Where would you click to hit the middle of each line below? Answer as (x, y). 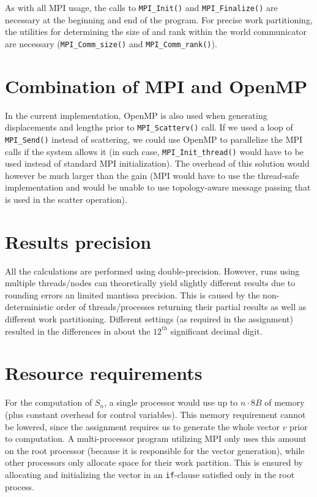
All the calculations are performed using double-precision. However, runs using (152, 271)
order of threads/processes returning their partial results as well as (181, 307)
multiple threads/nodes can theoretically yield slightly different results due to (150, 283)
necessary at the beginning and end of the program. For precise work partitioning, (159, 19)
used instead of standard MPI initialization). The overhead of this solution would (157, 163)
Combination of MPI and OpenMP (156, 85)
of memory (285, 402)
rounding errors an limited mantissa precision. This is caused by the (132, 294)
